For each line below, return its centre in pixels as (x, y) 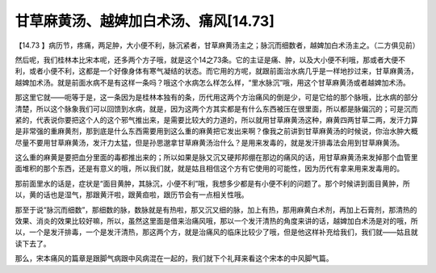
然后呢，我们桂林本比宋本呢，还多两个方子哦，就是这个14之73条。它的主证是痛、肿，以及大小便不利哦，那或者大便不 (210, 60)
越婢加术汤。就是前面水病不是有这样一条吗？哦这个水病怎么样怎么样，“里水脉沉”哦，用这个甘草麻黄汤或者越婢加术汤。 (213, 82)
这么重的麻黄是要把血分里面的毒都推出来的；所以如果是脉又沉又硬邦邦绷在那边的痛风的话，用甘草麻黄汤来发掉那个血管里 (216, 157)
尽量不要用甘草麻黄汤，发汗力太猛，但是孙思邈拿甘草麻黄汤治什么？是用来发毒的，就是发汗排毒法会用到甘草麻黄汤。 (209, 142)
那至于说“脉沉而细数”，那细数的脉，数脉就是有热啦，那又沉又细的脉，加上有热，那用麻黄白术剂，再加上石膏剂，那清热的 (216, 209)
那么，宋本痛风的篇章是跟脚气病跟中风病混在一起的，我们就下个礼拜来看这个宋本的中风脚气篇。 (174, 258)
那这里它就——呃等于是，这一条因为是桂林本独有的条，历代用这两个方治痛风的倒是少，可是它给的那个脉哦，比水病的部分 (216, 98)
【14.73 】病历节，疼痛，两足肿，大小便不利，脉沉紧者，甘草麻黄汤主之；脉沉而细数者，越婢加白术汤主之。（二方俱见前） (217, 45)
